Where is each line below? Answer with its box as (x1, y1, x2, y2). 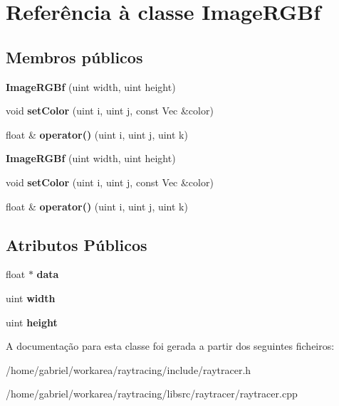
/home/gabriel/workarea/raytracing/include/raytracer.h (6, 362, 251, 377)
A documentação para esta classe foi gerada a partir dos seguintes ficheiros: (6, 338, 335, 353)
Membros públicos (6, 46, 143, 68)
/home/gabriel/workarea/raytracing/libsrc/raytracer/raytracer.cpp (6, 386, 298, 401)
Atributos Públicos (6, 233, 147, 255)
